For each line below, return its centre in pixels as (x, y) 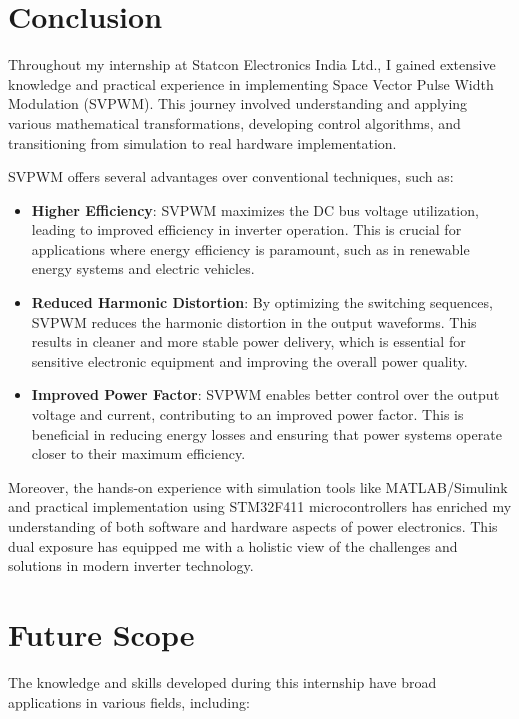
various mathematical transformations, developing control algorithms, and (234, 122)
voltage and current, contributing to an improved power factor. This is (247, 414)
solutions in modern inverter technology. (131, 565)
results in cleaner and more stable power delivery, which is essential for (248, 341)
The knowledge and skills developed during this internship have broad (222, 681)
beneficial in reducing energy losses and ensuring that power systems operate (266, 433)
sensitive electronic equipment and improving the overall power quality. (249, 360)
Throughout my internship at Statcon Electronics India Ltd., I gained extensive (252, 64)
